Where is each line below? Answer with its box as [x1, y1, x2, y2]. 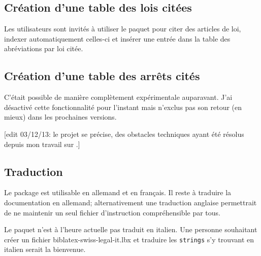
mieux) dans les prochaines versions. [4, 112, 117, 122]
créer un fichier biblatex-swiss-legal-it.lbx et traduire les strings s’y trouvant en [4, 234, 254, 244]
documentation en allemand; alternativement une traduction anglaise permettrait [4, 197, 257, 207]
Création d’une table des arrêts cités [4, 68, 200, 84]
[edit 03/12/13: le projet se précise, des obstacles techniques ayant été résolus [4, 128, 244, 139]
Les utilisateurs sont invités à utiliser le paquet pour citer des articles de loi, [4, 23, 241, 34]
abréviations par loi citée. [4, 43, 83, 54]
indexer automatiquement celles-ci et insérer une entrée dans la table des [4, 33, 231, 44]
